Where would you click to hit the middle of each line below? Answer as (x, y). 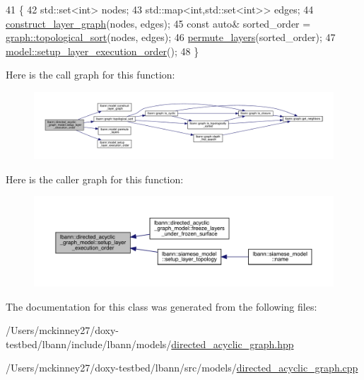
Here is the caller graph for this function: (95, 179)
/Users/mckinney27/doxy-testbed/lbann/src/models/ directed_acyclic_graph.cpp (182, 368)
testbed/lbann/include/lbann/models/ (89, 344)
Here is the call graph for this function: (90, 75)
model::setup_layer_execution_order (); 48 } (102, 51)
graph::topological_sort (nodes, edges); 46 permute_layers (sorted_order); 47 (171, 37)
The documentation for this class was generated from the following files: (162, 306)
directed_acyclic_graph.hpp (233, 344)
